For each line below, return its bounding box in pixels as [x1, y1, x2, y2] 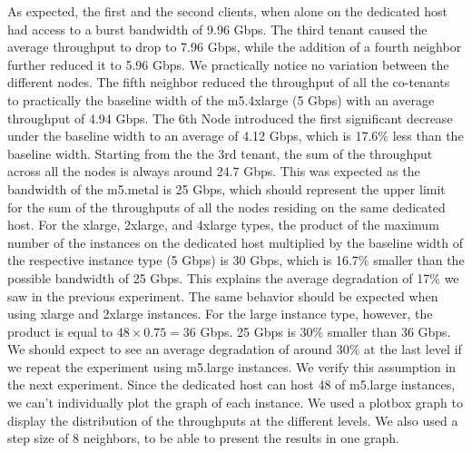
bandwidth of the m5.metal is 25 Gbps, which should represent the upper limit [7, 179, 446, 198]
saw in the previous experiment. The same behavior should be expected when [7, 286, 438, 305]
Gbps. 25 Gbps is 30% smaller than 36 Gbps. [200, 321, 451, 340]
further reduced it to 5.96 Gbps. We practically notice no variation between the [7, 54, 449, 74]
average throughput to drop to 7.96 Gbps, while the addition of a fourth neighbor [7, 37, 462, 56]
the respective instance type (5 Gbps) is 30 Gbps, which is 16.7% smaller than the [7, 251, 465, 270]
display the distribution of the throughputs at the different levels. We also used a [7, 410, 458, 429]
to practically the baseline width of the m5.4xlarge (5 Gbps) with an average [7, 90, 435, 109]
